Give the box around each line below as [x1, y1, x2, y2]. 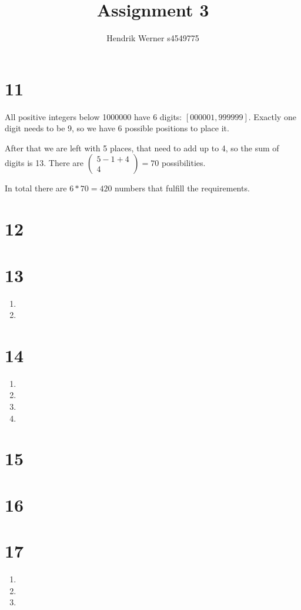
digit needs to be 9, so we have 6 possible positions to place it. [5, 122, 229, 134]
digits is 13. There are [5, 157, 83, 169]
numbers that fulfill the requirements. [115, 182, 250, 194]
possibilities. [161, 157, 206, 169]
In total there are [5, 182, 67, 194]
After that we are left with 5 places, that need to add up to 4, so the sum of [5, 141, 279, 154]
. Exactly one [248, 110, 296, 122]
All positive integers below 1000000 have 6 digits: [5, 110, 182, 122]
